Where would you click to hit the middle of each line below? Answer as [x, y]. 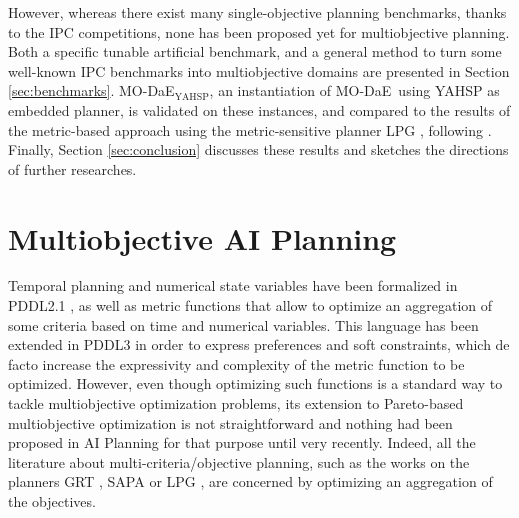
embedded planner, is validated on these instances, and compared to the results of [259, 109]
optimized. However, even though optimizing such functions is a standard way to [255, 383]
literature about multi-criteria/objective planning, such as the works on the [239, 461]
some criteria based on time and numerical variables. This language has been [243, 324]
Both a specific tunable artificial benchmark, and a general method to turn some [255, 51]
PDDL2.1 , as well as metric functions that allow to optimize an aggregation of [250, 305]
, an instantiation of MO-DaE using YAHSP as [354, 90]
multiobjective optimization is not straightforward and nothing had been [230, 422]
